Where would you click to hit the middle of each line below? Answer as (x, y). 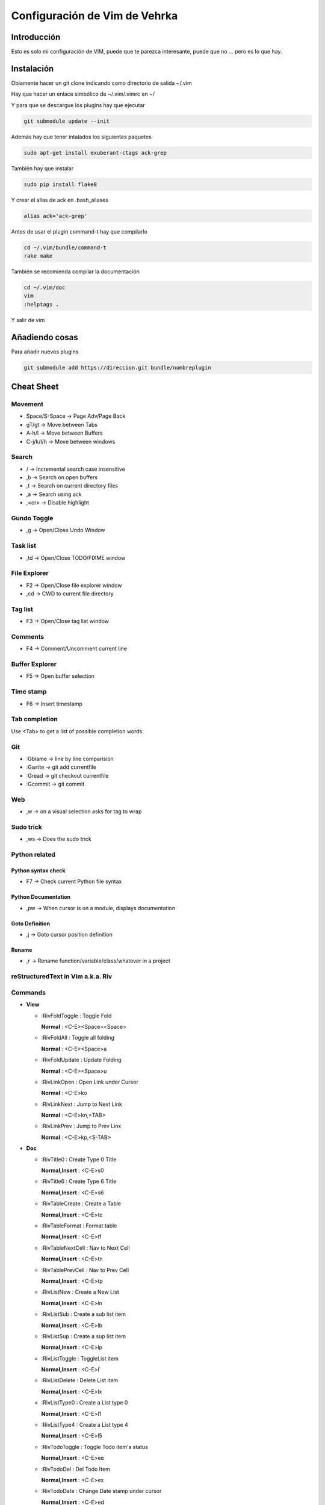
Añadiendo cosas (45, 337)
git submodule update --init (67, 121)
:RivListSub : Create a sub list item (84, 1314)
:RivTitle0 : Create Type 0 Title (79, 1159)
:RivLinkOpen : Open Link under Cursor (90, 1082)
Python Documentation (41, 897)
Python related (33, 855)
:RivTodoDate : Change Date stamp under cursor (101, 1491)
